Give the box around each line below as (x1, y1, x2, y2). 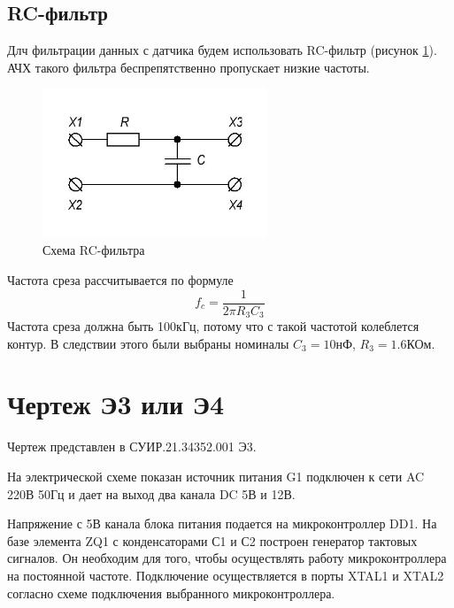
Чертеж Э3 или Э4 (7, 386, 224, 422)
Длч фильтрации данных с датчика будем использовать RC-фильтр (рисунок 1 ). (7, 41, 437, 59)
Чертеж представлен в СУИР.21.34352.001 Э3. (7, 437, 257, 456)
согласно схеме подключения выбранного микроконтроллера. (7, 583, 335, 602)
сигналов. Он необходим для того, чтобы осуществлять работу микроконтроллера (7, 549, 447, 567)
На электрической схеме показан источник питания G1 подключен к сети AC (7, 466, 425, 485)
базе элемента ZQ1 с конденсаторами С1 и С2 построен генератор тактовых (7, 531, 418, 550)
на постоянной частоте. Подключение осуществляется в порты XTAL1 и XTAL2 (7, 566, 444, 584)
